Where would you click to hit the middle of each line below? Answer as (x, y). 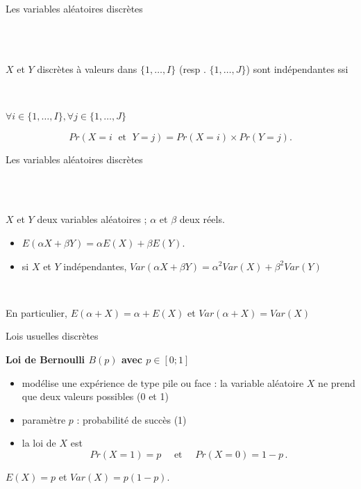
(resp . (192, 68)
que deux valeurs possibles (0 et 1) (95, 396)
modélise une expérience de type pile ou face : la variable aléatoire (163, 382)
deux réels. (202, 219)
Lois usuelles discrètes (52, 336)
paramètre (44, 419)
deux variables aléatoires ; (92, 219)
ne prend (337, 382)
